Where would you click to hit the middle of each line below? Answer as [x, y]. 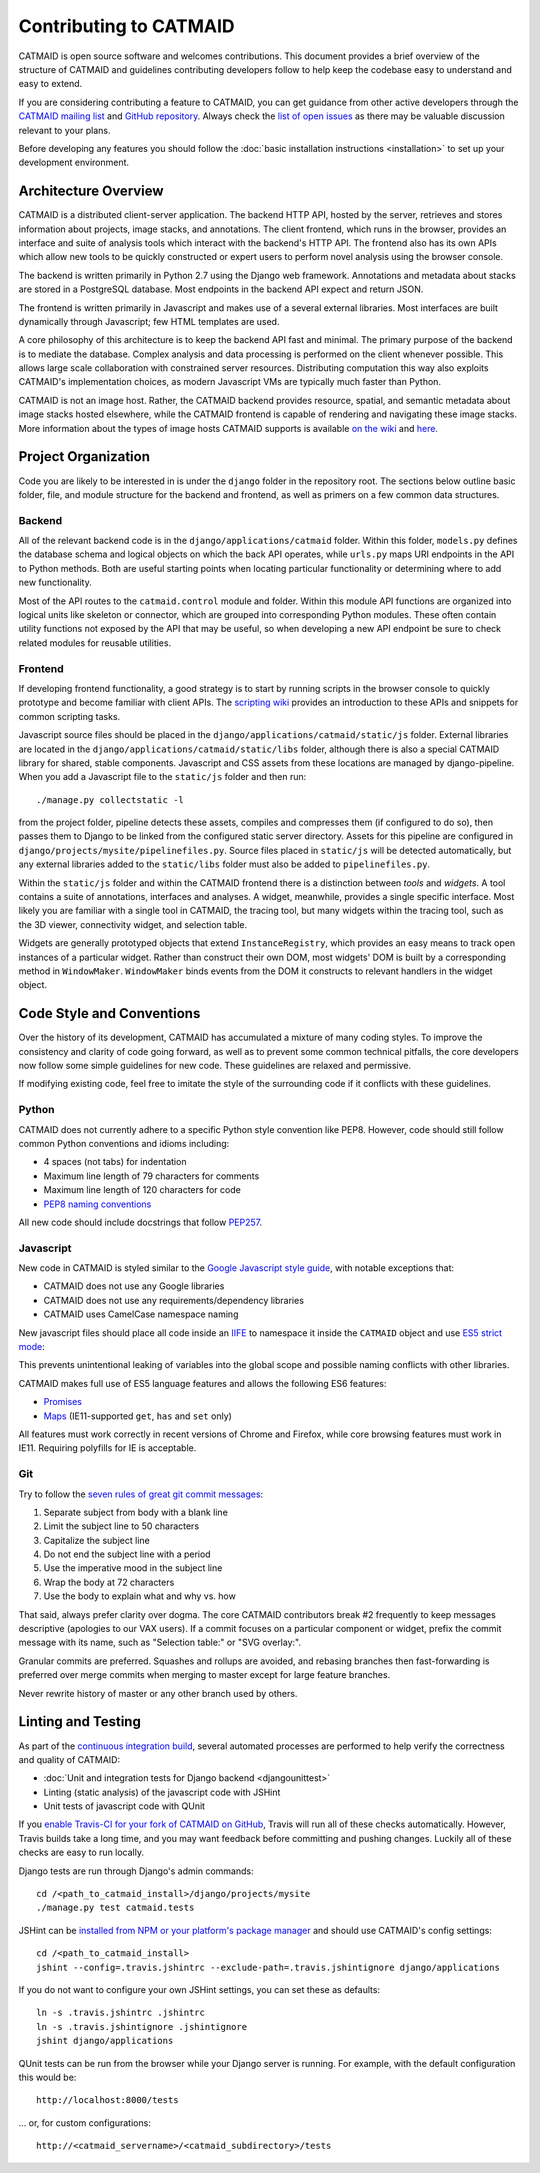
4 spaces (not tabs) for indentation [115, 1162]
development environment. [74, 162]
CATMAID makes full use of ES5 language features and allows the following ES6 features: [202, 1383]
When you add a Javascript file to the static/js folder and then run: [162, 777]
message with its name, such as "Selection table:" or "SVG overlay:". [160, 1642]
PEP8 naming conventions [97, 1204]
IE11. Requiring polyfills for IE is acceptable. [107, 1448]
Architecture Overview [91, 191]
